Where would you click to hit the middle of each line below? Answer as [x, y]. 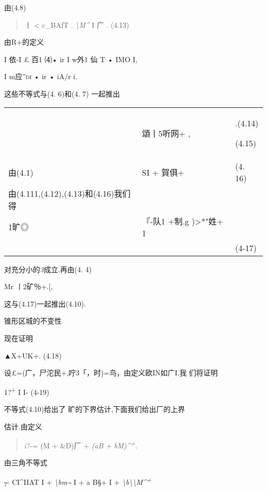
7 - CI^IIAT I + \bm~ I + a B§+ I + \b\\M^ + [78, 482]
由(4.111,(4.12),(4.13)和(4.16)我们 [70, 193]
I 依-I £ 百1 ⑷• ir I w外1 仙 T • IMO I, [71, 59]
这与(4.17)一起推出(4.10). [45, 303]
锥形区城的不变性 [33, 321]
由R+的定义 [24, 42]
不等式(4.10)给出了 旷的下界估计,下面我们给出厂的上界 [95, 409]
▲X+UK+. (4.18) [33, 355]
